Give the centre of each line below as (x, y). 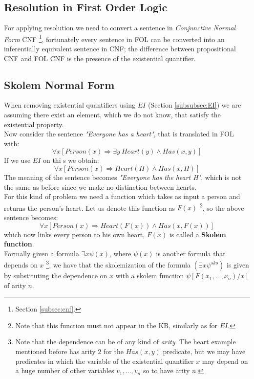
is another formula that (191, 253)
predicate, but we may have (204, 351)
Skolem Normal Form (59, 84)
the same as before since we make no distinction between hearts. (100, 187)
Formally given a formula (42, 253)
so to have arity (166, 370)
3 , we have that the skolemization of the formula (118, 264)
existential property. (34, 124)
